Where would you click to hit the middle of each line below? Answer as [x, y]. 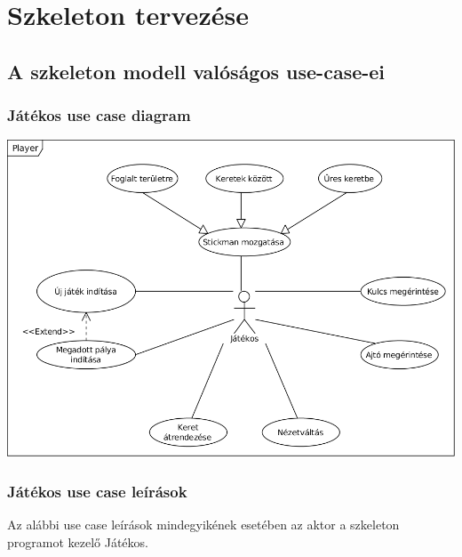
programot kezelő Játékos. [78, 541]
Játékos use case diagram [99, 115]
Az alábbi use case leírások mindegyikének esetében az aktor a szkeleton [203, 525]
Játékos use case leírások [97, 491]
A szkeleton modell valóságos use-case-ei [196, 71]
